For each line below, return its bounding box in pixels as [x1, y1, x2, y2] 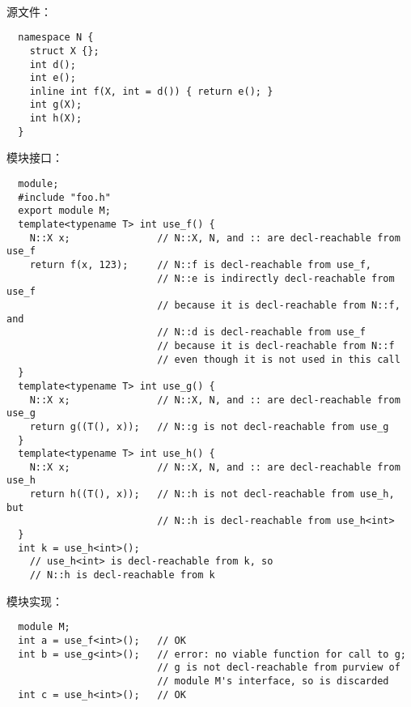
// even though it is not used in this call [157, 353, 400, 365]
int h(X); [29, 113, 83, 125]
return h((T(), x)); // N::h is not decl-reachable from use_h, [29, 488, 395, 500]
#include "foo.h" [18, 191, 111, 203]
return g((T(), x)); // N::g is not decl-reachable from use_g [29, 420, 389, 432]
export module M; [18, 205, 111, 217]
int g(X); [29, 99, 83, 111]
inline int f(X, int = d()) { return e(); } [29, 85, 273, 97]
